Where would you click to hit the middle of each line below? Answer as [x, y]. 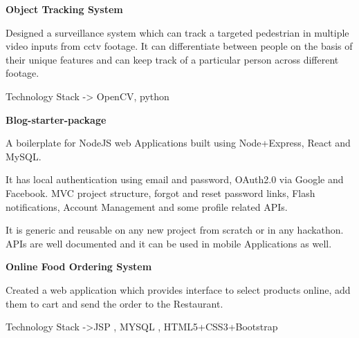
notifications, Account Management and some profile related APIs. [147, 206]
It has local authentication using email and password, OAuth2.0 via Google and [175, 179]
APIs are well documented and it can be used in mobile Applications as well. [169, 243]
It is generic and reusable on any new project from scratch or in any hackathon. [175, 230]
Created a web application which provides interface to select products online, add [178, 289]
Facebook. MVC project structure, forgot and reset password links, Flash [160, 193]
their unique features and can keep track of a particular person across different [172, 59]
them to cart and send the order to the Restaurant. [114, 303]
